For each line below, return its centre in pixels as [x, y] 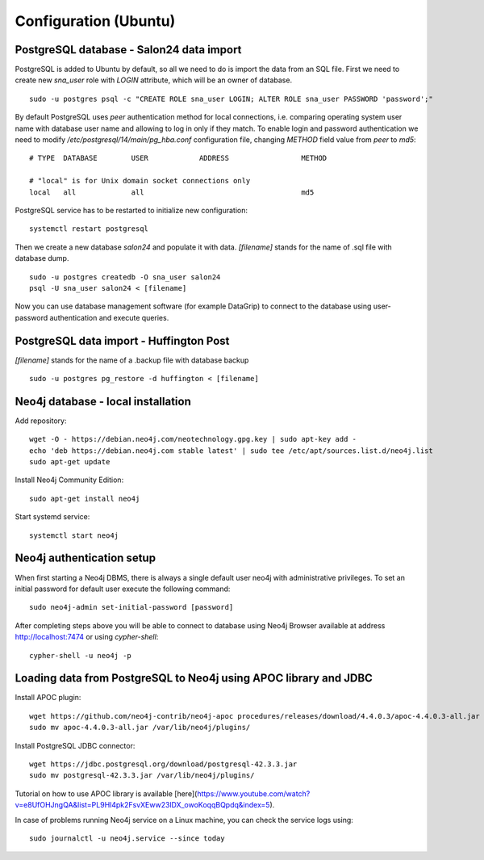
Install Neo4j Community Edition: [69, 480]
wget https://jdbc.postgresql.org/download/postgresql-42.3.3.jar [163, 764]
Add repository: [41, 421]
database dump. [42, 258]
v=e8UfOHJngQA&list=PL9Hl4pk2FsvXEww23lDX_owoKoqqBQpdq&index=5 [142, 805]
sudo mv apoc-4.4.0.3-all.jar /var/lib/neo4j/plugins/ [140, 728]
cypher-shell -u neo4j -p [81, 655]
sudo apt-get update [70, 462]
